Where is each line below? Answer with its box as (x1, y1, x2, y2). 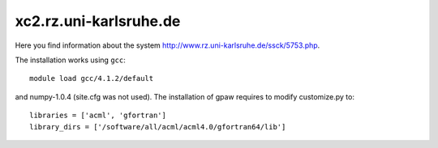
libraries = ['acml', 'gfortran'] (29, 111, 166, 121)
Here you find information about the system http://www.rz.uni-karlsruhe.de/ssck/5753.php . (15, 40, 320, 50)
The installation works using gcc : (15, 55, 126, 65)
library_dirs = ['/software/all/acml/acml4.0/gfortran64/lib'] (29, 122, 286, 131)
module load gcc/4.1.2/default (29, 74, 154, 83)
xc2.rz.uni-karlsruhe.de (15, 12, 181, 30)
